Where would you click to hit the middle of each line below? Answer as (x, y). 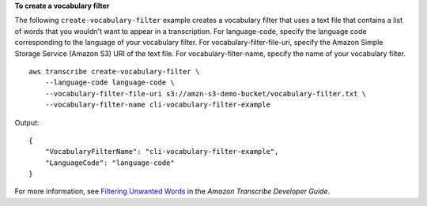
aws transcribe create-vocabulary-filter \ (114, 71)
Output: (27, 122)
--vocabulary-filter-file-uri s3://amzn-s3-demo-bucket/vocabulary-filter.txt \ (206, 94)
